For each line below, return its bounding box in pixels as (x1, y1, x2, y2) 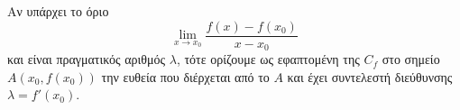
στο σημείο (382, 50, 440, 69)
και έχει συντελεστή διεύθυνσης (287, 67, 453, 86)
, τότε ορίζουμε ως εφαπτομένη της (176, 50, 360, 69)
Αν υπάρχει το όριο (7, 2, 109, 20)
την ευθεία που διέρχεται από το (101, 67, 270, 86)
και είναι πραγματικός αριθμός (7, 50, 166, 69)
